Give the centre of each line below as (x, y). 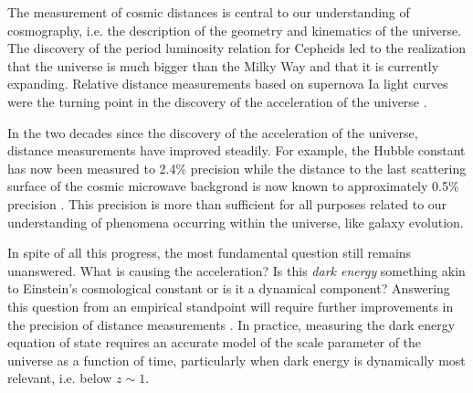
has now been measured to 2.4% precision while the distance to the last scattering (237, 168)
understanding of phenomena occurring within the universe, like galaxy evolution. (236, 222)
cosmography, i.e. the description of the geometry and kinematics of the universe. (235, 30)
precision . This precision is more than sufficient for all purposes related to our (227, 203)
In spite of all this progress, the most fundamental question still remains (210, 253)
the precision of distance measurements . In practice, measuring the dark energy (231, 324)
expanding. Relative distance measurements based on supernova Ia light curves (228, 84)
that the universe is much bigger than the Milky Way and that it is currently (223, 65)
